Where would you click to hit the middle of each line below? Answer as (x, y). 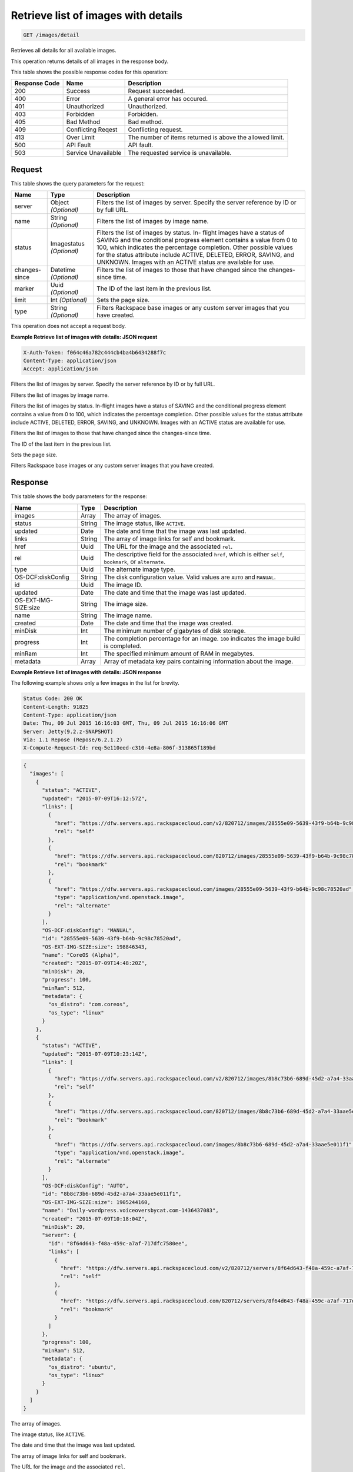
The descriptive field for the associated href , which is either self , (194, 554)
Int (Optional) (69, 300)
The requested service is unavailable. (180, 153)
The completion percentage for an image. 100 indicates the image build (202, 638)
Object (60, 203)
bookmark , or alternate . (135, 561)
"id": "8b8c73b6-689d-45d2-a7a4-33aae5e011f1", (112, 1194)
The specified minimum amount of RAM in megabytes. (179, 654)
